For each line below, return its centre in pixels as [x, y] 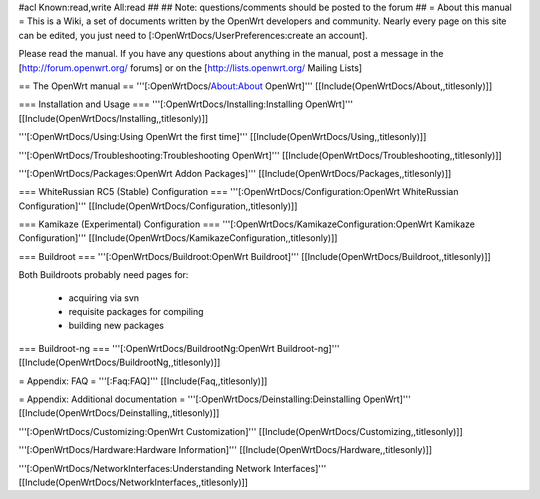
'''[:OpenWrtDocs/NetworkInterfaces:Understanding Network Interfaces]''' [172, 468]
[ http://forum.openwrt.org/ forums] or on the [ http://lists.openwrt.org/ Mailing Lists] [190, 67]
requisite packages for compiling [136, 312]
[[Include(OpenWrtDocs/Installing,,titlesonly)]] [113, 118]
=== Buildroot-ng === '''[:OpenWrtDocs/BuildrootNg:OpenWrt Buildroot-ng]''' [179, 348]
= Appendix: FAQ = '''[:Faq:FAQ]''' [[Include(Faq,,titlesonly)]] [143, 381]
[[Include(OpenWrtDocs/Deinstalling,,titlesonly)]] [119, 413]
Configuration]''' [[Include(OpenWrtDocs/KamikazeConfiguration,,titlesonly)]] [178, 238]
